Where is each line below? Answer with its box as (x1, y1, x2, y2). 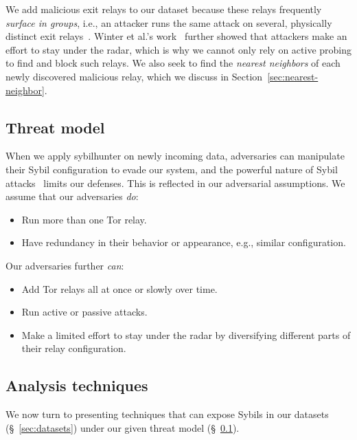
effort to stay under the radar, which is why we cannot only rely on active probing (5, 42, 352, 56)
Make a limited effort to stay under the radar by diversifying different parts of (21, 327, 351, 342)
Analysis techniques (5, 375, 148, 396)
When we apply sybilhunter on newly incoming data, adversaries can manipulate (5, 148, 345, 163)
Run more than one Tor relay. (21, 212, 147, 226)
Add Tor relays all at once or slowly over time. (21, 281, 218, 296)
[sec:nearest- (267, 69, 319, 83)
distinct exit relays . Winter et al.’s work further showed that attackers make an (5, 29, 347, 43)
